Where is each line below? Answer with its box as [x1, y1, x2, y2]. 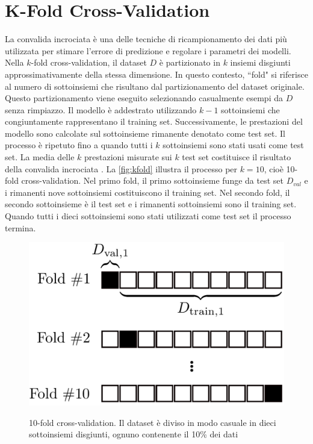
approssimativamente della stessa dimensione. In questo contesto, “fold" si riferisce [5, 67, 308, 80]
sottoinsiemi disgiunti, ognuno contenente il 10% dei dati [29, 428, 238, 440]
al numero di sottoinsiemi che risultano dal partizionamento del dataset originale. [5, 80, 305, 92]
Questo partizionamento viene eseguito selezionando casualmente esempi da [5, 92, 283, 104]
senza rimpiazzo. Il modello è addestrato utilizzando [5, 103, 197, 116]
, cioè [264, 162, 284, 175]
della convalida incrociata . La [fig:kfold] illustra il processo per [5, 162, 238, 175]
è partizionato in [159, 56, 220, 69]
